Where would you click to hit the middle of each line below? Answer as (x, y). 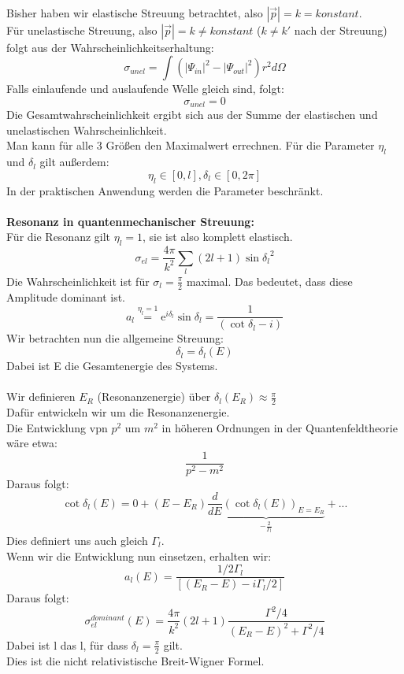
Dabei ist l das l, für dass (67, 644)
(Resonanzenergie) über (154, 396)
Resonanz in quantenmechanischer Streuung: (130, 221)
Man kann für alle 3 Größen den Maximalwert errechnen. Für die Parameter (191, 145)
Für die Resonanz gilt (59, 237)
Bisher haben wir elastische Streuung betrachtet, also (135, 12)
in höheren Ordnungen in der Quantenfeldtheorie (280, 427)
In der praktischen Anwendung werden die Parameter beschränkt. (165, 190)
